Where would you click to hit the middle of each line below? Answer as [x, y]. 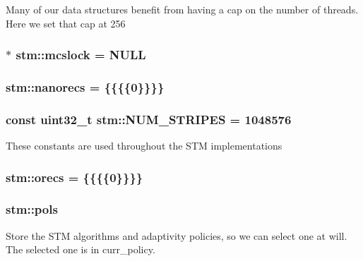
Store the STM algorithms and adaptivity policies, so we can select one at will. [177, 235]
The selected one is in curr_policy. [81, 249]
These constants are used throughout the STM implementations [144, 146]
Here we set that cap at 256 [66, 23]
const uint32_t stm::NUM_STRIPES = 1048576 [149, 119]
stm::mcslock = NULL [81, 55]
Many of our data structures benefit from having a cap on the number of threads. [182, 9]
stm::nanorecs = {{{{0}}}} [85, 86]
